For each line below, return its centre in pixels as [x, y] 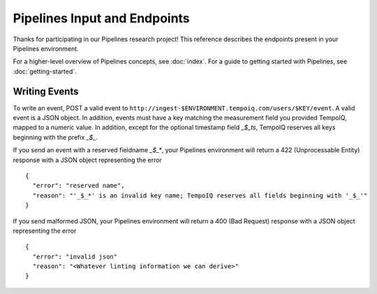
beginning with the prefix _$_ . [55, 137]
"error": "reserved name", [79, 186]
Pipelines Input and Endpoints [101, 18]
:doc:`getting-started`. [45, 71]
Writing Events [46, 91]
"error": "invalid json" [75, 256]
